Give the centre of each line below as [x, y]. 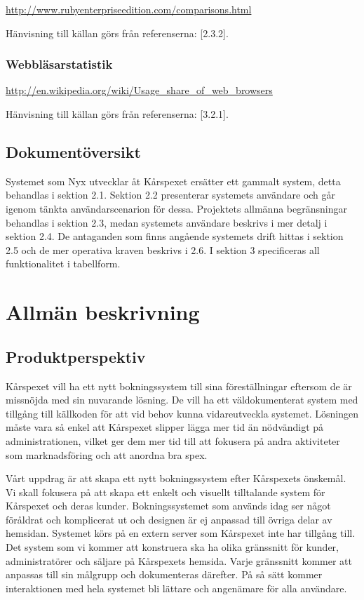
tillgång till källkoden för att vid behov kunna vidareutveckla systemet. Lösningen [182, 413]
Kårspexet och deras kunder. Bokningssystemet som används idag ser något [168, 506]
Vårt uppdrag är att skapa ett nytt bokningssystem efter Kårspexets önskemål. [176, 478]
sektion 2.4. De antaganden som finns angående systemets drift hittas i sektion [175, 236]
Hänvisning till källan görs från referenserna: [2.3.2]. [117, 33]
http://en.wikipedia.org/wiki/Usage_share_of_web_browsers [139, 90]
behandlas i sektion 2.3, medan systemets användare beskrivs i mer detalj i [167, 222]
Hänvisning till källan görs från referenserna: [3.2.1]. [117, 114]
